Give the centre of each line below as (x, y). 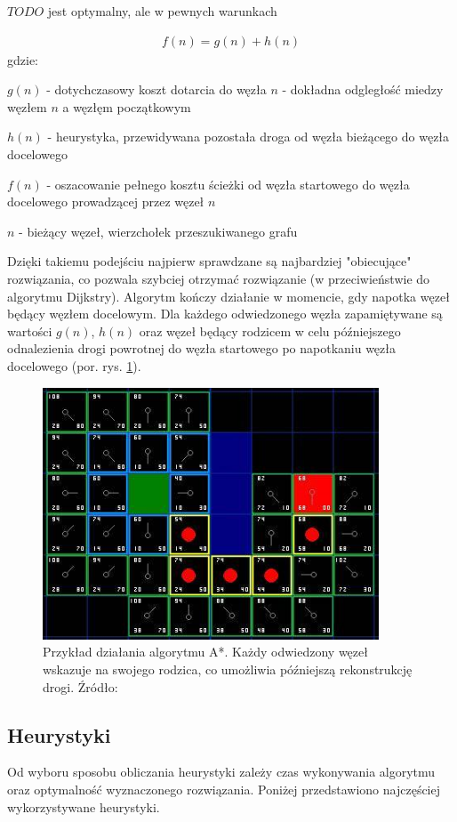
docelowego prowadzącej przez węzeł (106, 201)
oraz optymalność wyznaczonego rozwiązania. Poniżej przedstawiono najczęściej (224, 789)
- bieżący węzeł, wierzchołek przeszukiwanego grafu (158, 231)
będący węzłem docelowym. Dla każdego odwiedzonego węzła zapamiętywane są (225, 314)
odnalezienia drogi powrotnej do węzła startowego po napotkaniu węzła (201, 348)
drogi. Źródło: (80, 686)
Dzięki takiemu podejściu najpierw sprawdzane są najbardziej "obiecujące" (209, 261)
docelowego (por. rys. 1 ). (74, 365)
